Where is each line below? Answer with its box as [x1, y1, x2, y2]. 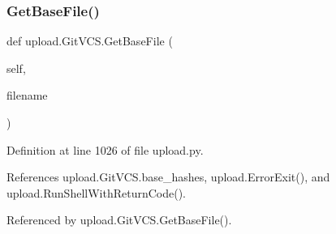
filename [6, 87, 48, 104]
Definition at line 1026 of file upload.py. [6, 141, 204, 158]
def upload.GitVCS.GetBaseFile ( [6, 32, 173, 49]
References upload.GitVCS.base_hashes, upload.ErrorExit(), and [6, 168, 330, 185]
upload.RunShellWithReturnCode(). [6, 184, 187, 201]
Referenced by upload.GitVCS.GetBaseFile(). [6, 211, 232, 228]
